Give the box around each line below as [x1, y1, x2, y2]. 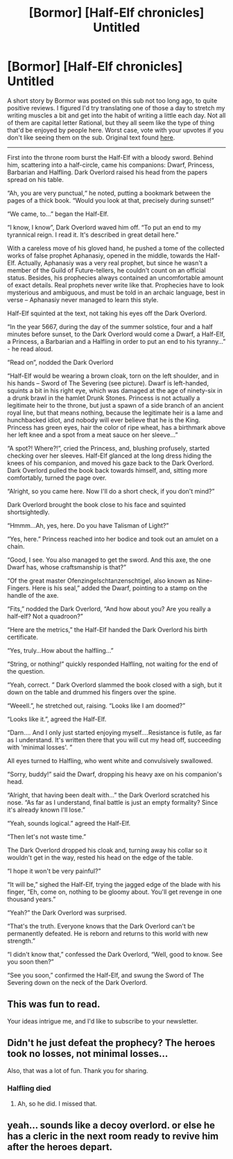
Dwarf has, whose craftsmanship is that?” [7, 562, 127, 571]
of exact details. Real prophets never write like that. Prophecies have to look [7, 281, 224, 289]
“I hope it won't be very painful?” [7, 867, 101, 875]
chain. [7, 542, 25, 550]
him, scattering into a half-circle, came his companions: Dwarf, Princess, [7, 160, 215, 169]
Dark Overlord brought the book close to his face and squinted [7, 500, 186, 508]
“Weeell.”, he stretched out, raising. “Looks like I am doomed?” [7, 701, 186, 710]
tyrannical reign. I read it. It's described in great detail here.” [7, 231, 179, 239]
